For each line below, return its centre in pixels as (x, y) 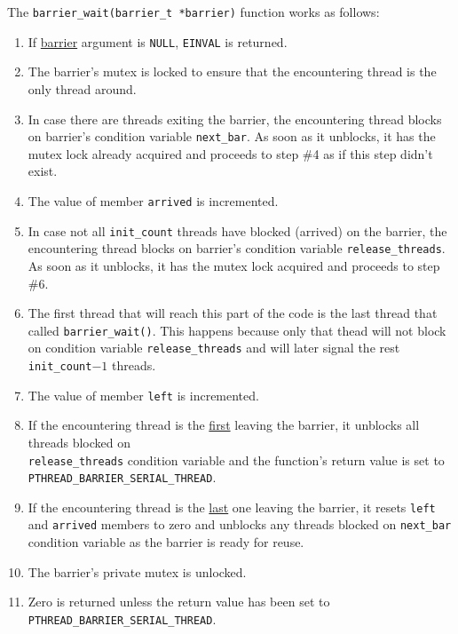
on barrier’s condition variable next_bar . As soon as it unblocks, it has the (232, 136)
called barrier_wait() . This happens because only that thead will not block (237, 330)
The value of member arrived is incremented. (153, 200)
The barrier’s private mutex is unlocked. (137, 571)
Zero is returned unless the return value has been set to (179, 602)
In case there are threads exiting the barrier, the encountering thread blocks (235, 119)
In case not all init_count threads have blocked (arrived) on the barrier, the (237, 230)
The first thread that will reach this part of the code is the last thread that (233, 313)
